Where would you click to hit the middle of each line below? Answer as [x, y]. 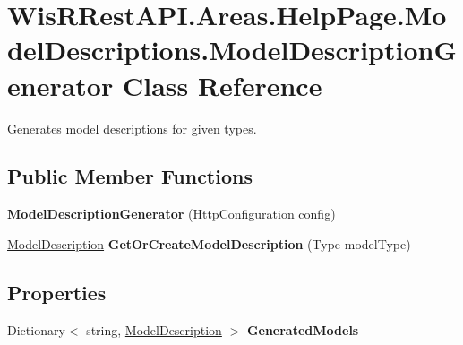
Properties [57, 292]
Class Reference [222, 85]
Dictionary [36, 329]
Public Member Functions [130, 176]
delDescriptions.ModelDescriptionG [232, 50]
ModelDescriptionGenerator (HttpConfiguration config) [171, 214]
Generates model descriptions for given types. [132, 128]
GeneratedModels [303, 329]
